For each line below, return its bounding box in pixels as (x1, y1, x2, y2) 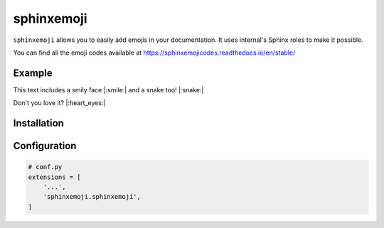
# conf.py (28, 163, 63, 171)
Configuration (13, 140, 77, 152)
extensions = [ (28, 173, 81, 181)
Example (13, 67, 53, 79)
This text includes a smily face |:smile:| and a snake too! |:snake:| (13, 85, 204, 94)
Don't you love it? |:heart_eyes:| (13, 99, 106, 107)
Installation (13, 117, 64, 129)
